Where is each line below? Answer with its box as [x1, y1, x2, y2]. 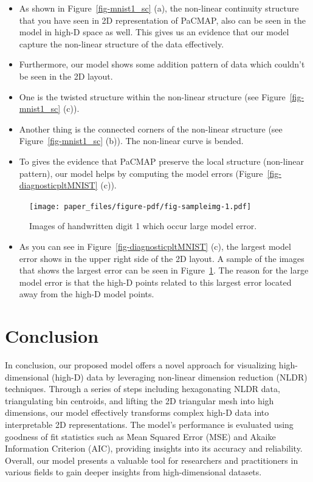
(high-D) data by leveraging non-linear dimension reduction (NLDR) [52, 370, 308, 383]
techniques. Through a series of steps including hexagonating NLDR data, [5, 382, 280, 395]
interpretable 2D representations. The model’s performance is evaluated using [5, 418, 294, 431]
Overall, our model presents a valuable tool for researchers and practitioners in [5, 453, 298, 466]
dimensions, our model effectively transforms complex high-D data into [5, 406, 269, 419]
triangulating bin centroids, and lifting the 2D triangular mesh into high [5, 394, 274, 407]
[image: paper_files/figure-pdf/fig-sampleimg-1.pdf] [29, 202, 252, 211]
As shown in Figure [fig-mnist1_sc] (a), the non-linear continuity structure [19, 2, 299, 14]
